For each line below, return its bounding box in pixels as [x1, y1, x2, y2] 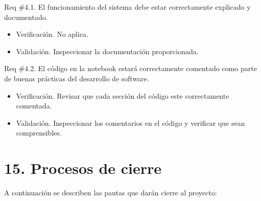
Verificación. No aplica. [16, 29, 89, 39]
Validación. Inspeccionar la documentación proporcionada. [16, 46, 199, 56]
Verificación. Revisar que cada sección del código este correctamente [16, 90, 229, 101]
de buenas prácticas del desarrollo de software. [4, 73, 149, 83]
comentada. [16, 100, 52, 111]
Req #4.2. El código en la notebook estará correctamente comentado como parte [4, 63, 257, 74]
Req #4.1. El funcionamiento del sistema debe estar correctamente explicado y [4, 2, 251, 12]
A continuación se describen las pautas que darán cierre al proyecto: [4, 187, 217, 198]
